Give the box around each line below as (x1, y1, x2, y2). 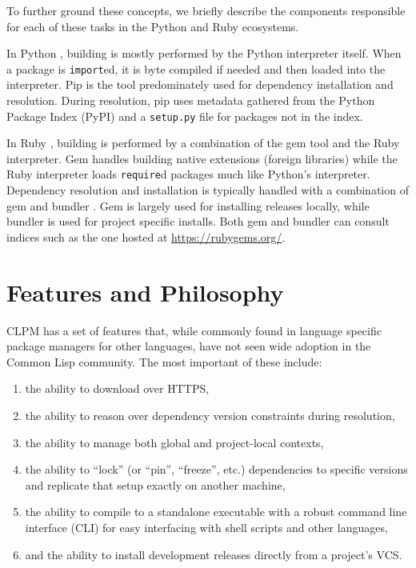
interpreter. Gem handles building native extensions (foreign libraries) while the (6, 150, 398, 166)
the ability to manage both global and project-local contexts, (25, 434, 324, 450)
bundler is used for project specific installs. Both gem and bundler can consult (6, 213, 390, 230)
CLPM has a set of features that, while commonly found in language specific (6, 322, 382, 338)
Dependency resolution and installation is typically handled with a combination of (6, 182, 409, 198)
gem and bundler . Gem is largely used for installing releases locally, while (6, 197, 370, 214)
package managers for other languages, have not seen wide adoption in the (6, 338, 371, 354)
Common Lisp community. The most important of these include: (6, 353, 322, 370)
